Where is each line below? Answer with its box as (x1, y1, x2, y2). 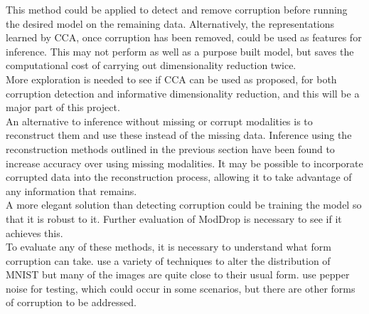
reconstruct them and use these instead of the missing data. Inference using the (6, 127, 352, 142)
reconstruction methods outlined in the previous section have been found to (6, 141, 335, 156)
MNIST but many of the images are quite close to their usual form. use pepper (6, 267, 350, 282)
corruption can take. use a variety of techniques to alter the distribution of (6, 253, 331, 268)
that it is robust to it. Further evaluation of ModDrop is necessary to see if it (6, 211, 342, 226)
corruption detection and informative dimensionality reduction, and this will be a (6, 85, 360, 100)
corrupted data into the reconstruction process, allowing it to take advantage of (6, 169, 352, 184)
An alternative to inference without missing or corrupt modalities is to (6, 113, 313, 128)
